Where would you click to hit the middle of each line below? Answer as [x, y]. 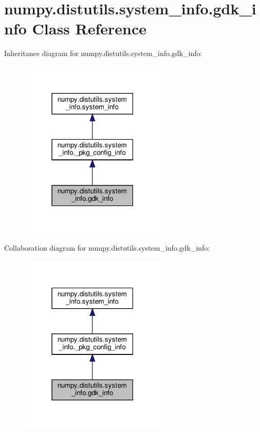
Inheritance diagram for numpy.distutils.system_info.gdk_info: [103, 53]
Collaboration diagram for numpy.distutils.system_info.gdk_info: [107, 248]
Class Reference [89, 29]
